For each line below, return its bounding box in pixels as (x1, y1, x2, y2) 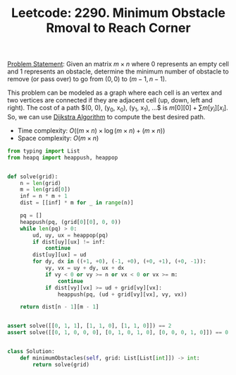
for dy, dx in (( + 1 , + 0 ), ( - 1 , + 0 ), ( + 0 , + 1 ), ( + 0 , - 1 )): (32, 258, 206, 266)
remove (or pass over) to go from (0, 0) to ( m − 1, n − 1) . (7, 75, 167, 83)
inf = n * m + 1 (20, 193, 68, 200)
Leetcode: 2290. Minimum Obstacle (11, 5, 225, 21)
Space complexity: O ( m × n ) (17, 133, 99, 142)
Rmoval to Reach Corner (45, 20, 192, 36)
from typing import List (7, 147, 80, 155)
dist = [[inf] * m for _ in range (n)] (20, 199, 134, 206)
